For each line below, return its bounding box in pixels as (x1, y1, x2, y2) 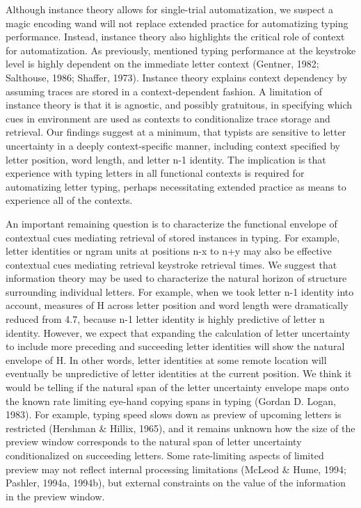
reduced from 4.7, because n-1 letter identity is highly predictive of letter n (6, 312, 325, 326)
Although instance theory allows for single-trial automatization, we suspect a (6, 2, 334, 16)
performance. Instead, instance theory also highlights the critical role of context (6, 29, 345, 44)
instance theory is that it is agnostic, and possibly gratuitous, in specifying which (6, 97, 353, 112)
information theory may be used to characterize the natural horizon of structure (6, 271, 347, 285)
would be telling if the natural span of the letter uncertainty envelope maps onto (6, 380, 349, 395)
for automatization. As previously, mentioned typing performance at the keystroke (6, 42, 356, 57)
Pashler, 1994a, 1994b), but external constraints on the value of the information (6, 475, 346, 490)
